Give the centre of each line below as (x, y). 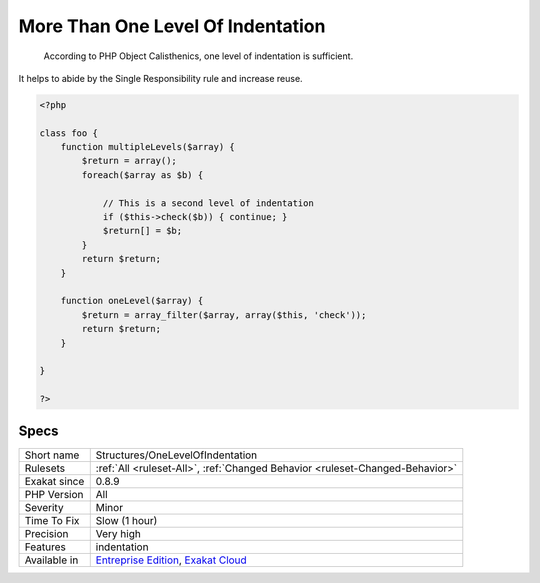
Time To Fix (52, 520)
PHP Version (54, 494)
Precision (46, 533)
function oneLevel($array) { (132, 301)
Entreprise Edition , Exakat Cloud (171, 560)
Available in (51, 560)
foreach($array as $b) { (142, 174)
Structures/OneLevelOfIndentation (176, 455)
